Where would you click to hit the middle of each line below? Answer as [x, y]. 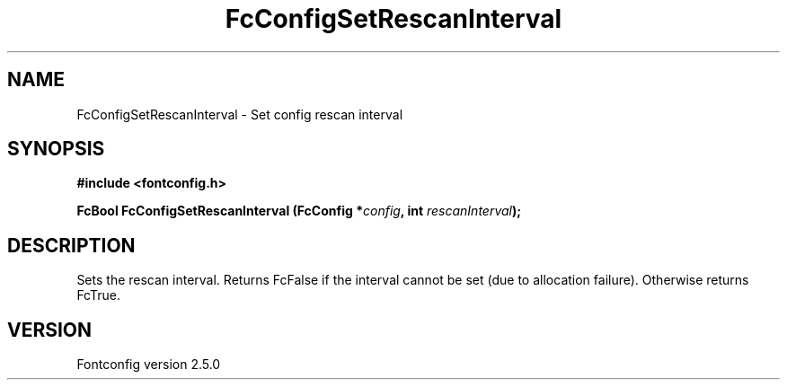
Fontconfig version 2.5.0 [149, 365]
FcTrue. [98, 295]
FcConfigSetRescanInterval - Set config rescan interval [240, 114]
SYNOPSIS [56, 149]
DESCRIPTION [71, 245]
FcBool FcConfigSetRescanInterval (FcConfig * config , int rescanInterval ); [299, 211]
